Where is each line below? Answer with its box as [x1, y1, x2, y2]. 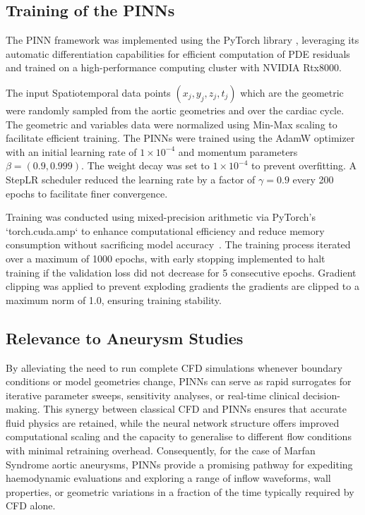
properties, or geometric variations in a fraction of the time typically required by [6, 484, 354, 499]
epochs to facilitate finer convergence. [6, 186, 168, 200]
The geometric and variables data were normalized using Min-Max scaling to [6, 116, 337, 131]
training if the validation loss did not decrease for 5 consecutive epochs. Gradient [6, 265, 357, 279]
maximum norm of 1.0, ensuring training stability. [6, 292, 222, 307]
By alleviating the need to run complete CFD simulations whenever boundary [6, 360, 342, 375]
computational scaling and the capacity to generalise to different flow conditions [6, 429, 352, 444]
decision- [302, 387, 340, 402]
